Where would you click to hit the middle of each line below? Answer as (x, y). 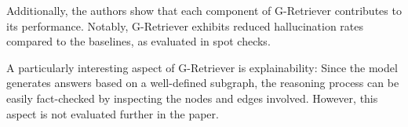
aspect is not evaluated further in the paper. (113, 113)
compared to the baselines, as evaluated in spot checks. (138, 41)
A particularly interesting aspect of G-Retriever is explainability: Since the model (202, 67)
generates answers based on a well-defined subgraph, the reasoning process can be (203, 83)
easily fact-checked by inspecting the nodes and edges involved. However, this (192, 98)
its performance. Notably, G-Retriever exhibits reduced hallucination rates (185, 25)
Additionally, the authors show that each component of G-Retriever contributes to (204, 10)
